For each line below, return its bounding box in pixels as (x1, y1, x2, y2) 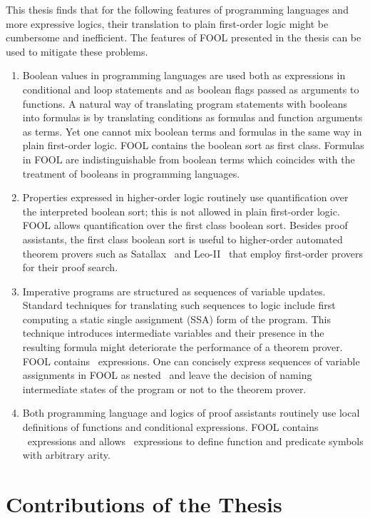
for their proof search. (22, 260, 118, 275)
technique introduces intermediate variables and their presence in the (22, 325, 324, 340)
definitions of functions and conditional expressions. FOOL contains (22, 420, 319, 435)
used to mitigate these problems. (6, 44, 148, 59)
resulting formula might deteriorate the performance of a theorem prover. (22, 340, 343, 355)
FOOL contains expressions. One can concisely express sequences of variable (22, 353, 360, 368)
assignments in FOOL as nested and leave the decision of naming (22, 367, 312, 382)
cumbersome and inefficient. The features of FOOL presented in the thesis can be (6, 30, 361, 45)
